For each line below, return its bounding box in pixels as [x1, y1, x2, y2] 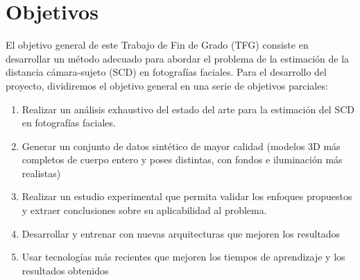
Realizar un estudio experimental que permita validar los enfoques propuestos [22, 189, 352, 204]
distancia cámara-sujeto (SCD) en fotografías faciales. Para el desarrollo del [6, 65, 327, 79]
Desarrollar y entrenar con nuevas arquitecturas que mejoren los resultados [22, 226, 341, 240]
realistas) [22, 165, 61, 180]
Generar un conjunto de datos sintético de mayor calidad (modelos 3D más [22, 138, 341, 153]
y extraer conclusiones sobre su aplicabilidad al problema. [22, 203, 267, 217]
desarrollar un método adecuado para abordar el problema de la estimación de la [6, 51, 350, 65]
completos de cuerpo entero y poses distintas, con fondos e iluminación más [22, 152, 343, 167]
